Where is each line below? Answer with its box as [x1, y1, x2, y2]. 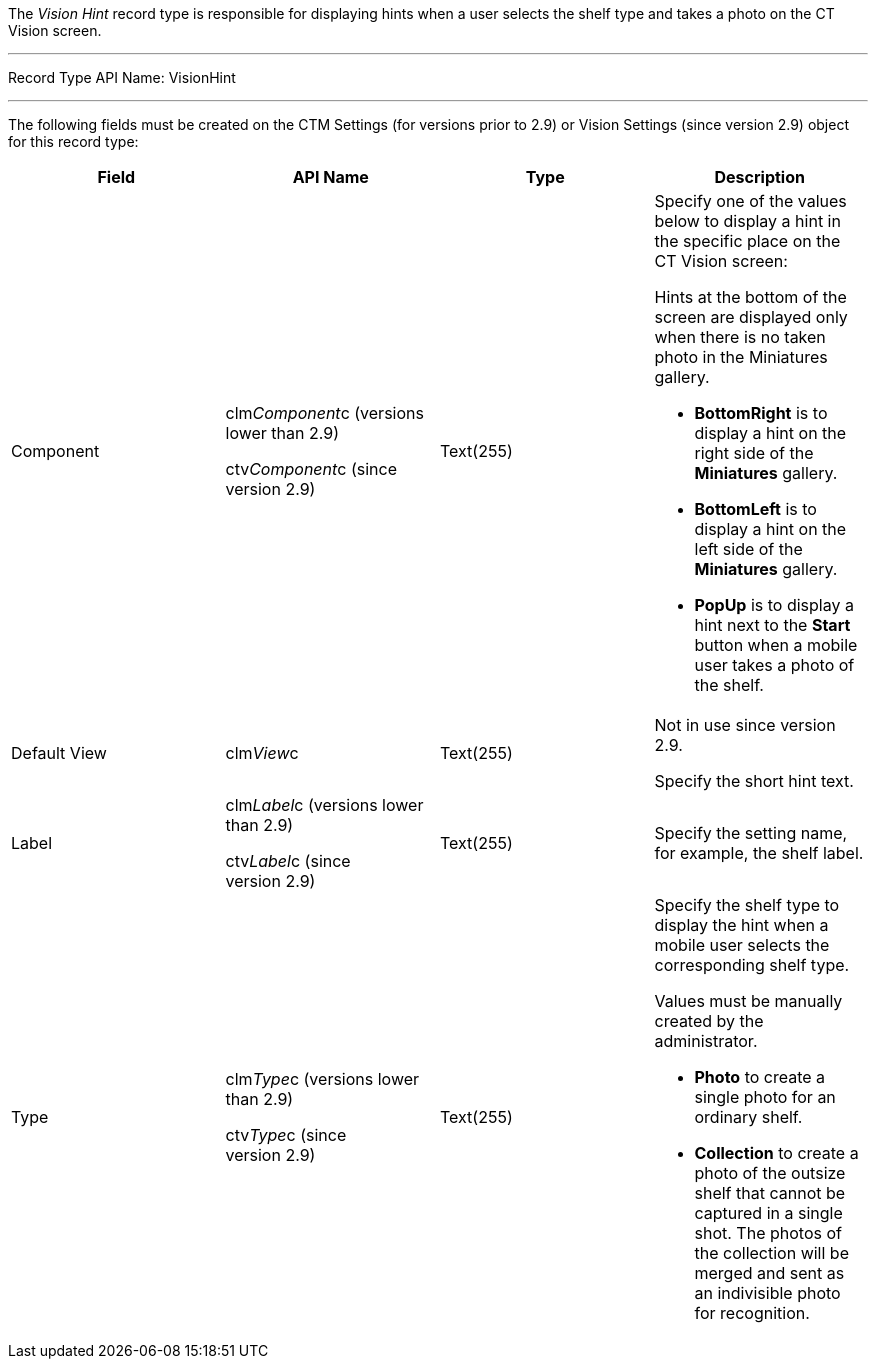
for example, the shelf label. [654, 843, 864, 863]
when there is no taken [654, 327, 826, 347]
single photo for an [694, 1087, 836, 1107]
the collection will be [694, 1243, 849, 1263]
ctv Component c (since [225, 459, 397, 479]
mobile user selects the [654, 935, 830, 955]
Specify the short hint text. [654, 771, 854, 791]
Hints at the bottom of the [654, 287, 847, 307]
